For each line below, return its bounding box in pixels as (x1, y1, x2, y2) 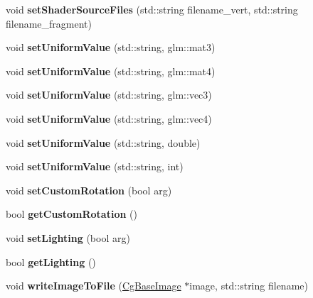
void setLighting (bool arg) (6, 230, 130, 245)
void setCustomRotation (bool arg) (6, 182, 172, 197)
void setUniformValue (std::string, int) (6, 159, 184, 174)
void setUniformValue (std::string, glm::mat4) (6, 63, 216, 78)
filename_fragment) (6, 16, 92, 31)
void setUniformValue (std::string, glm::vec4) (6, 111, 212, 126)
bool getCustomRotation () (6, 206, 137, 221)
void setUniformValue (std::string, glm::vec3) (6, 87, 212, 102)
